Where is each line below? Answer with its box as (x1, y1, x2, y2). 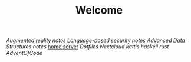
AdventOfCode (6, 50, 43, 57)
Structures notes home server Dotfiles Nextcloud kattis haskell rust (6, 43, 169, 50)
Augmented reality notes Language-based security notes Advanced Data (6, 37, 186, 44)
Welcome (75, 4, 123, 17)
